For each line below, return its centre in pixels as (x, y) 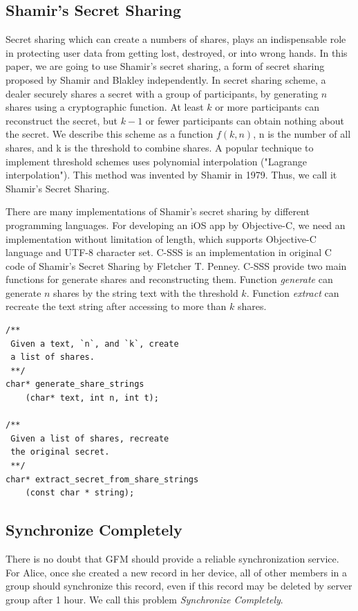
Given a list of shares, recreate (90, 438)
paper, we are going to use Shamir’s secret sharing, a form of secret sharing (165, 66)
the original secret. (60, 452)
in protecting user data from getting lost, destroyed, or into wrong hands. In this (177, 52)
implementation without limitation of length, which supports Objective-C (161, 238)
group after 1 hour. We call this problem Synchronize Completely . (144, 599)
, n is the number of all (302, 134)
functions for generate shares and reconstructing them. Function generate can (169, 279)
